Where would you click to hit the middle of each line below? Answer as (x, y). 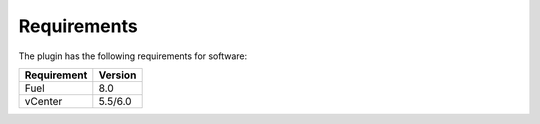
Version (117, 75)
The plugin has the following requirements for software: (133, 56)
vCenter (43, 101)
